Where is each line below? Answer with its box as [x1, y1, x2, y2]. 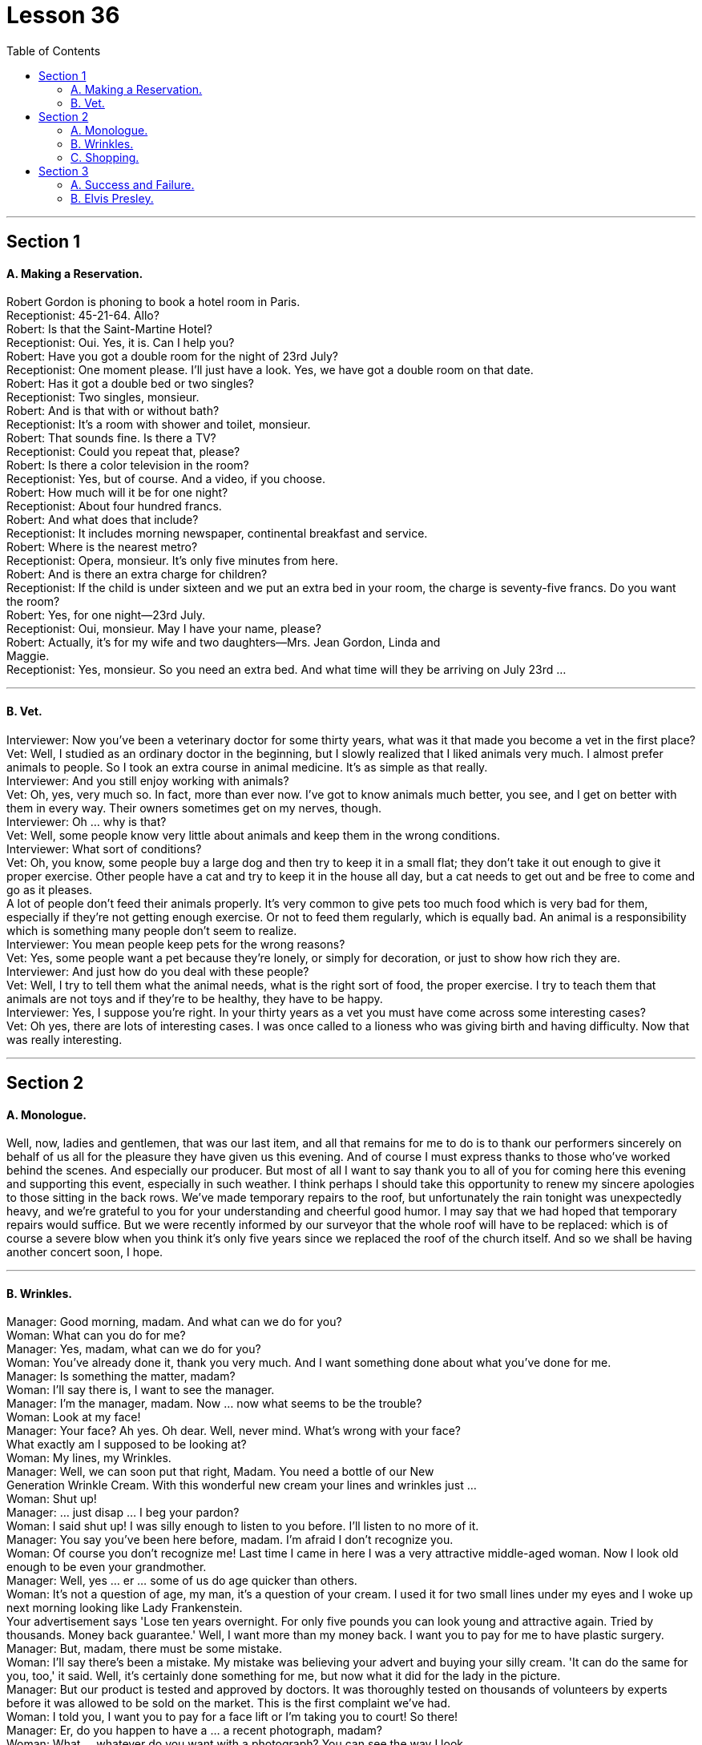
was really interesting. [6, 1032, 123, 1046]
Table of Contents [6, 43, 101, 58]
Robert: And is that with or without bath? [6, 404, 220, 418]
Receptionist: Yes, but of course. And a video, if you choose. [6, 472, 325, 486]
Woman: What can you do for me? [6, 1328, 186, 1343]
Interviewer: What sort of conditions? [6, 841, 202, 856]
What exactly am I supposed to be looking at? [6, 1437, 247, 1452]
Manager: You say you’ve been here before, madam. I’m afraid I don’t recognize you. [6, 1533, 454, 1547]
